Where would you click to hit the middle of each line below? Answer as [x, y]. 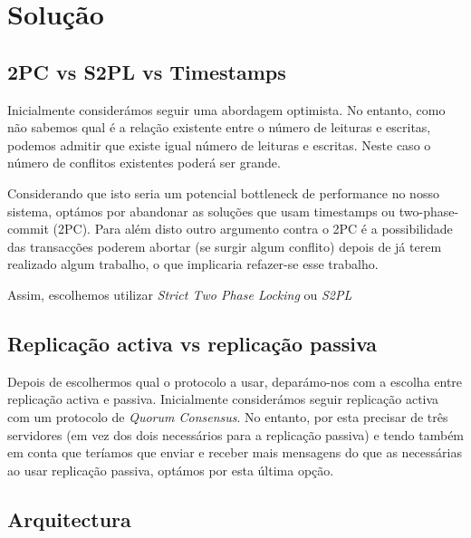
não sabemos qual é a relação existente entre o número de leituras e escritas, [219, 127]
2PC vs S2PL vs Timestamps [147, 71]
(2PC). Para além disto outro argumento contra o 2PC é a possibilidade [253, 229]
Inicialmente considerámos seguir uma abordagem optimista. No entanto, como [226, 109]
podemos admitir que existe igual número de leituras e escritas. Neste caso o [219, 144]
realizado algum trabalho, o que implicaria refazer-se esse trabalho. [193, 264]
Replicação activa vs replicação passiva [192, 343]
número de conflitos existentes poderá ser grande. [144, 163]
